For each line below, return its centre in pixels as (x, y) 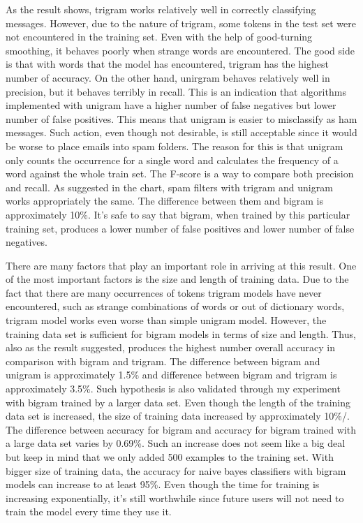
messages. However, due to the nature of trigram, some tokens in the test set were (181, 23)
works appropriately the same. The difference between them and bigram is (164, 201)
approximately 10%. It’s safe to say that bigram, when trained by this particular (178, 214)
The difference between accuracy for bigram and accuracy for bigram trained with (181, 429)
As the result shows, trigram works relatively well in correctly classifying (161, 9)
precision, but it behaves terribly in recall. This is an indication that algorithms (176, 91)
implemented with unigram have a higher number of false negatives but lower (171, 105)
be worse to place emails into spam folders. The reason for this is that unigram (175, 146)
